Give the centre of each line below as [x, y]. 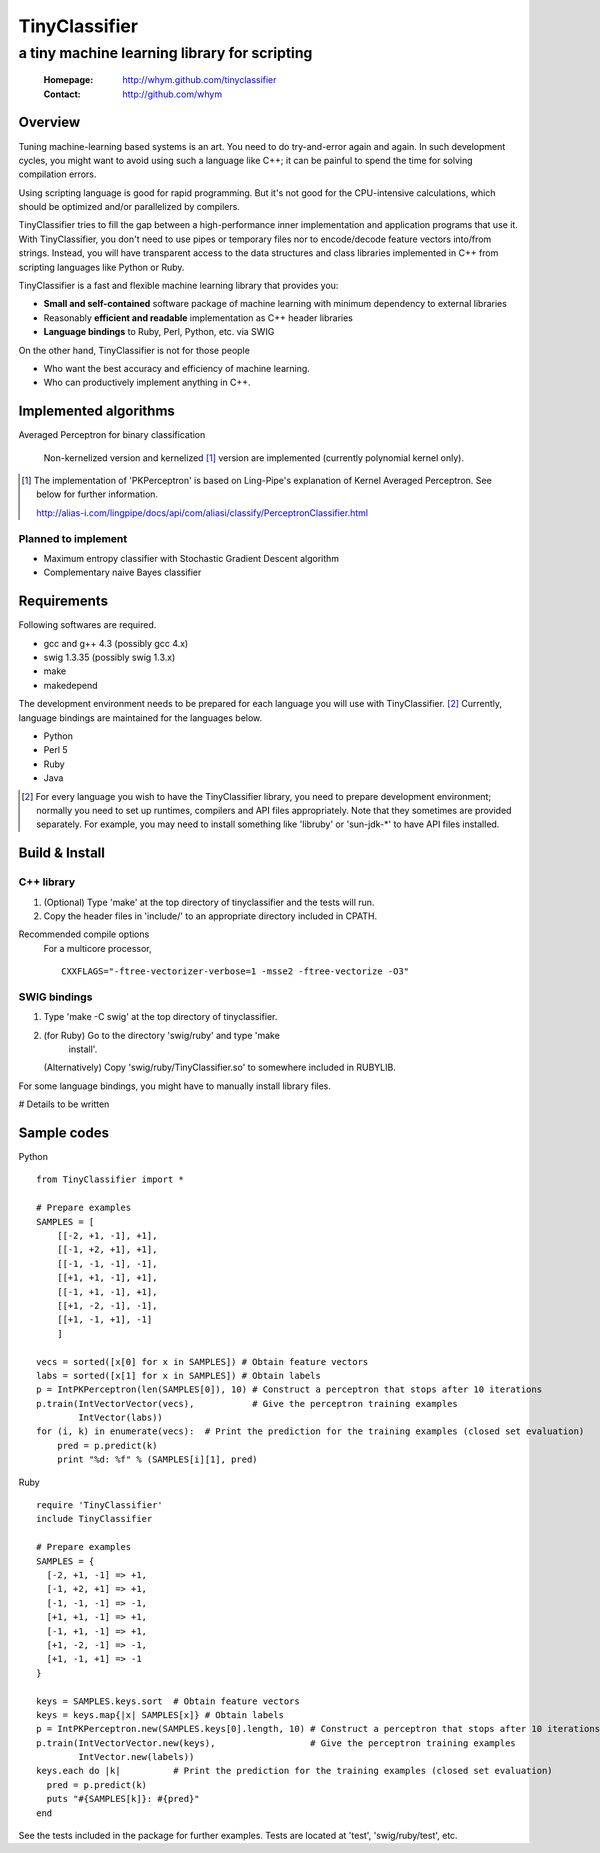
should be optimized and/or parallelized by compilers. [129, 207]
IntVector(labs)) [121, 1418]
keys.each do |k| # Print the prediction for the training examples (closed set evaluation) [295, 1771]
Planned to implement [73, 538]
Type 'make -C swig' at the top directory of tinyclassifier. [160, 1017]
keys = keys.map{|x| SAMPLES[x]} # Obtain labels [160, 1714]
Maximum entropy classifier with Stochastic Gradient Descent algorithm [191, 558]
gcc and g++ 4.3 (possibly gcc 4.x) [116, 643]
